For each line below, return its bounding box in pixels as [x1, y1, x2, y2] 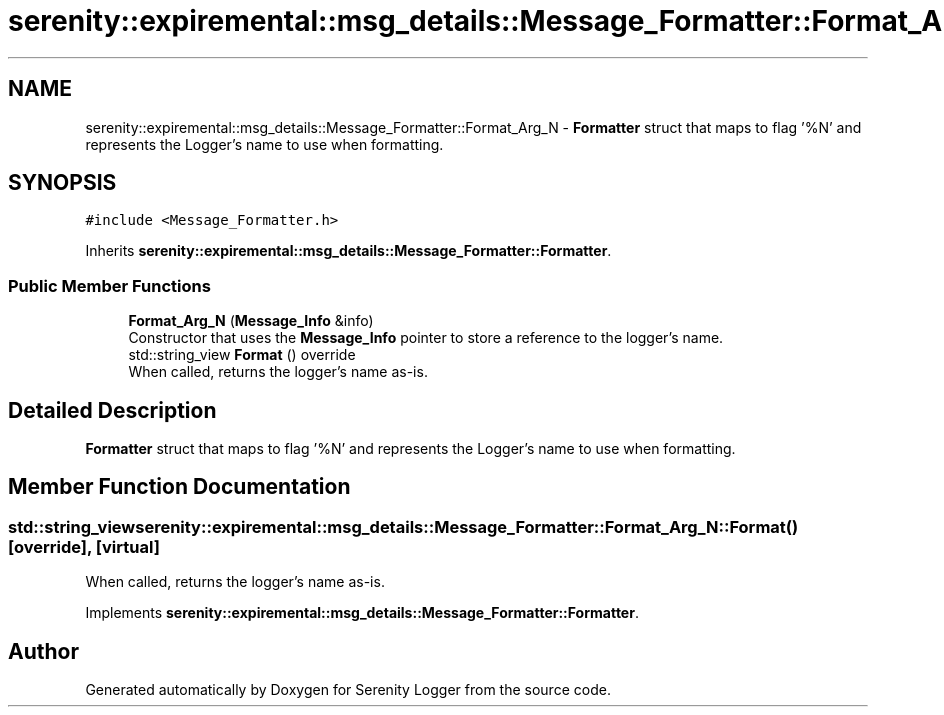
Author [8, 638, 79, 664]
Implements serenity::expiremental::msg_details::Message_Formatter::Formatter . [85, 604, 639, 622]
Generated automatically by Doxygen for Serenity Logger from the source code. [85, 681, 611, 699]
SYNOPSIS [8, 170, 117, 196]
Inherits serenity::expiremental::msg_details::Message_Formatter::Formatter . [85, 242, 612, 260]
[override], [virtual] [8, 536, 160, 557]
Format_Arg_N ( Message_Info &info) [128, 312, 374, 330]
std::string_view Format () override [128, 346, 356, 364]
